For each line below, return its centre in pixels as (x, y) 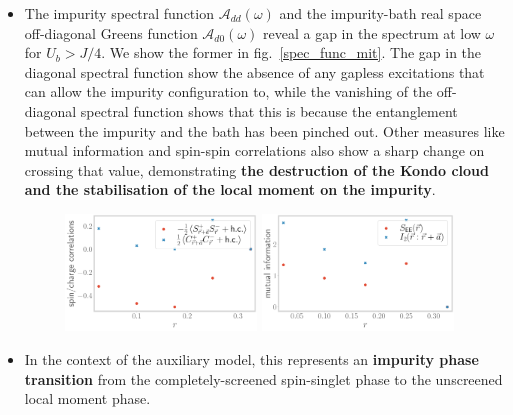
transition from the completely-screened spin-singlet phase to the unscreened (263, 378)
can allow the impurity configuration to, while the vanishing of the (228, 91)
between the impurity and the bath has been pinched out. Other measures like (264, 130)
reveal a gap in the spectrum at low (372, 32)
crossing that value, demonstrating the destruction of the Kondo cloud (257, 169)
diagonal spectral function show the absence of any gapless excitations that (254, 71)
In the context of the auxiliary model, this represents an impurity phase (251, 358)
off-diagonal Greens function (111, 32)
